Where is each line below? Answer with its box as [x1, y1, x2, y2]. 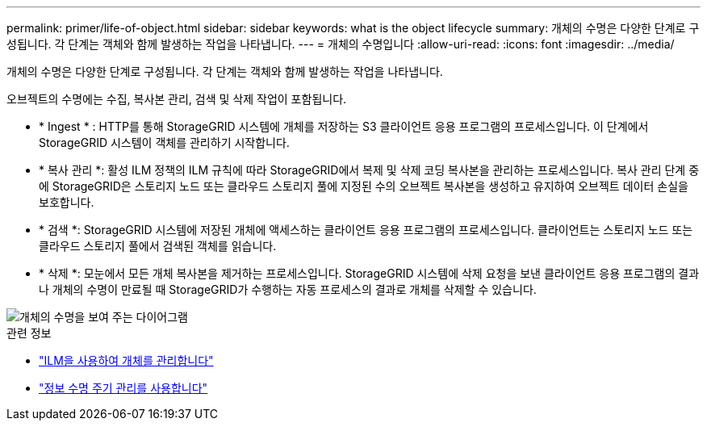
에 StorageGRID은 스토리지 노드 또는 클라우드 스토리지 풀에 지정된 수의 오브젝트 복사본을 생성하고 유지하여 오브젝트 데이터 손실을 [39, 179, 688, 193]
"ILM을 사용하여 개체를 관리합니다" [39, 354, 214, 367]
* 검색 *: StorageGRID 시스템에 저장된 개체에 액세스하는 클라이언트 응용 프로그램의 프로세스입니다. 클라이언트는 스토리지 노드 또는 [39, 223, 693, 237]
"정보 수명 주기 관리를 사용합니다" [39, 381, 208, 395]
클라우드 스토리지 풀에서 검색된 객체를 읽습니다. [39, 239, 277, 253]
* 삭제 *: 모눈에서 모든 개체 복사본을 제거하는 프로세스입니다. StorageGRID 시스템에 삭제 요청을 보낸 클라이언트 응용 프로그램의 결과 [39, 266, 700, 280]
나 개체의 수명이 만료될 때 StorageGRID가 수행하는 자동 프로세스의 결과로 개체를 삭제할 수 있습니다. [39, 283, 537, 296]
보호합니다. [39, 195, 94, 209]
